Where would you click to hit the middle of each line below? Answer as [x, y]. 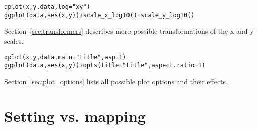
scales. [14, 41]
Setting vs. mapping [75, 116]
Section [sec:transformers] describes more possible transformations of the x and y [129, 31]
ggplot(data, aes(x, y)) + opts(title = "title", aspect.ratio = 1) [105, 66]
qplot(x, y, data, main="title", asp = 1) [65, 57]
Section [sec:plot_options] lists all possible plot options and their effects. [116, 81]
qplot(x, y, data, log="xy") [47, 7]
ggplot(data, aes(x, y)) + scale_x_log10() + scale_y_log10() [99, 15]
